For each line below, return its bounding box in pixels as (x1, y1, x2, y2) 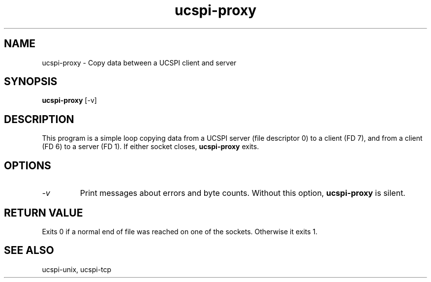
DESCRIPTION (4, 113, 74, 125)
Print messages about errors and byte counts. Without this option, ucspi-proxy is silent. (80, 188, 405, 198)
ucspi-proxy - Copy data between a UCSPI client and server (42, 58, 237, 67)
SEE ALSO (4, 244, 54, 257)
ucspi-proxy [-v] (42, 96, 97, 105)
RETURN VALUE (4, 206, 83, 219)
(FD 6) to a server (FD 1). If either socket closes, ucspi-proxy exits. (42, 142, 259, 151)
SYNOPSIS (4, 75, 58, 88)
